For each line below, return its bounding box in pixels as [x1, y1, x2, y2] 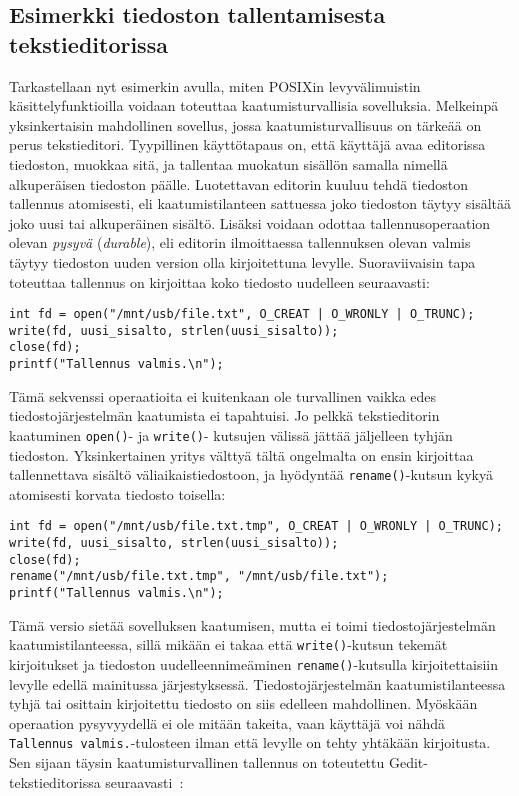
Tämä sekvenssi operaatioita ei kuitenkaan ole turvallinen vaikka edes [9, 385, 437, 406]
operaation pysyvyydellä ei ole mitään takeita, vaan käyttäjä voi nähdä [9, 712, 446, 733]
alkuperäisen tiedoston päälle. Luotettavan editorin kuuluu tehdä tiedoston [9, 173, 469, 194]
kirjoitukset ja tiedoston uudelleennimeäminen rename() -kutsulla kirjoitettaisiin [9, 653, 499, 674]
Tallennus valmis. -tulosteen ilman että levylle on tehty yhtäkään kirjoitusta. [9, 732, 491, 753]
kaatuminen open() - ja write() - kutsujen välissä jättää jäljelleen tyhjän [9, 424, 453, 445]
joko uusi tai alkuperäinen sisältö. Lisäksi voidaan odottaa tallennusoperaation [9, 212, 491, 233]
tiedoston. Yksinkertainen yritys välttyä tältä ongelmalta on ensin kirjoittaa [9, 444, 474, 465]
